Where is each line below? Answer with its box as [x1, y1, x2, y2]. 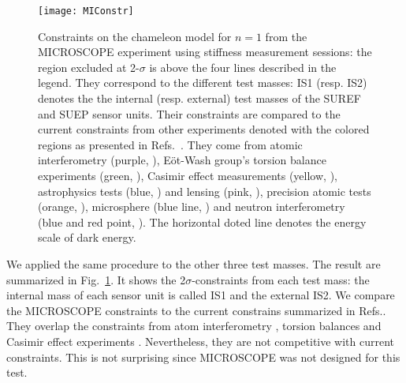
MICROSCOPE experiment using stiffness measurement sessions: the [38, 43, 372, 60]
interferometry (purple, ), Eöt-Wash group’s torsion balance [38, 152, 326, 168]
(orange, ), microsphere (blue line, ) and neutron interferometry [38, 198, 345, 215]
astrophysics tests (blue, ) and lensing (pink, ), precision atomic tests [38, 182, 371, 199]
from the [265, 28, 307, 44]
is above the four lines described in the [149, 58, 337, 75]
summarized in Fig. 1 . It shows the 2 [6, 271, 186, 287]
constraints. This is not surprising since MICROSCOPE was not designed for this [6, 348, 400, 365]
